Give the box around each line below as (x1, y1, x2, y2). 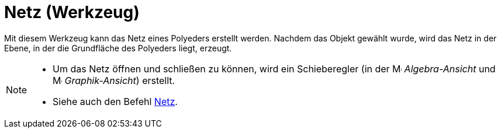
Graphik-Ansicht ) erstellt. (64, 74, 175, 86)
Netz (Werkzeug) (4, 2, 140, 22)
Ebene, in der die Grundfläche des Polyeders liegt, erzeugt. (4, 43, 232, 53)
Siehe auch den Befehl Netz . (53, 95, 178, 107)
